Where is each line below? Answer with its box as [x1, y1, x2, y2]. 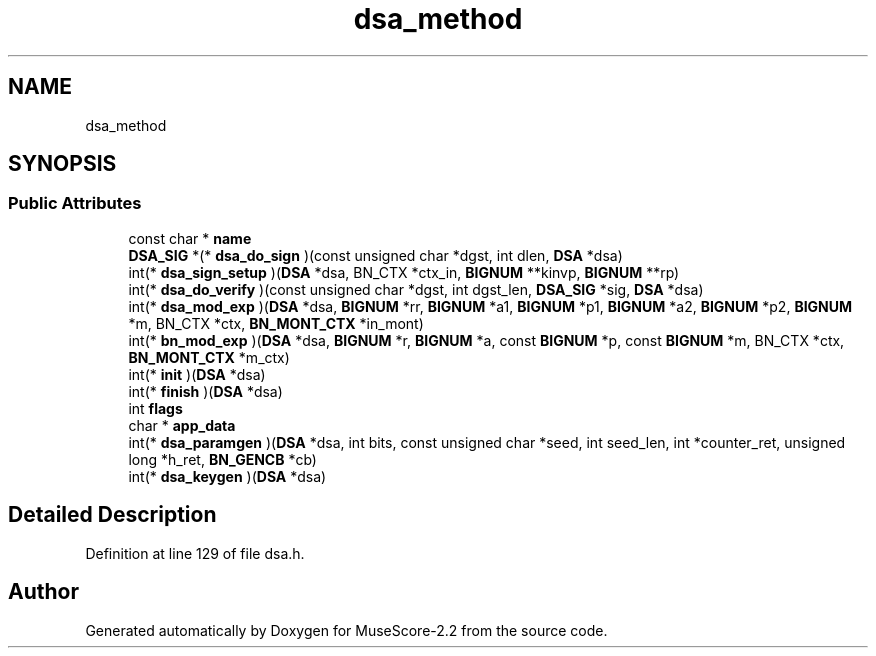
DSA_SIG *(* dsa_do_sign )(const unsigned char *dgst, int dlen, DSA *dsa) [128, 246, 623, 264]
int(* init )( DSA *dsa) [128, 365, 266, 383]
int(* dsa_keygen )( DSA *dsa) [128, 467, 327, 485]
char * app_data [128, 416, 236, 434]
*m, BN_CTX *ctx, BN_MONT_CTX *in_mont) [128, 314, 424, 332]
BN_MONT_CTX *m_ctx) [128, 348, 290, 366]
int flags [128, 399, 183, 417]
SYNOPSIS [8, 151, 117, 177]
